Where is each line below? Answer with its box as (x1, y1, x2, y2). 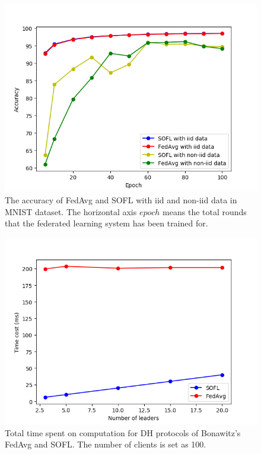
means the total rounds (163, 205, 247, 218)
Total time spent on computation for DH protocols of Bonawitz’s (5, 426, 241, 439)
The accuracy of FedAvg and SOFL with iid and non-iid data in (5, 193, 237, 206)
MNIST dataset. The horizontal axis (5, 205, 137, 218)
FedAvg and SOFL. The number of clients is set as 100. (5, 438, 206, 450)
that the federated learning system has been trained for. (5, 217, 208, 229)
